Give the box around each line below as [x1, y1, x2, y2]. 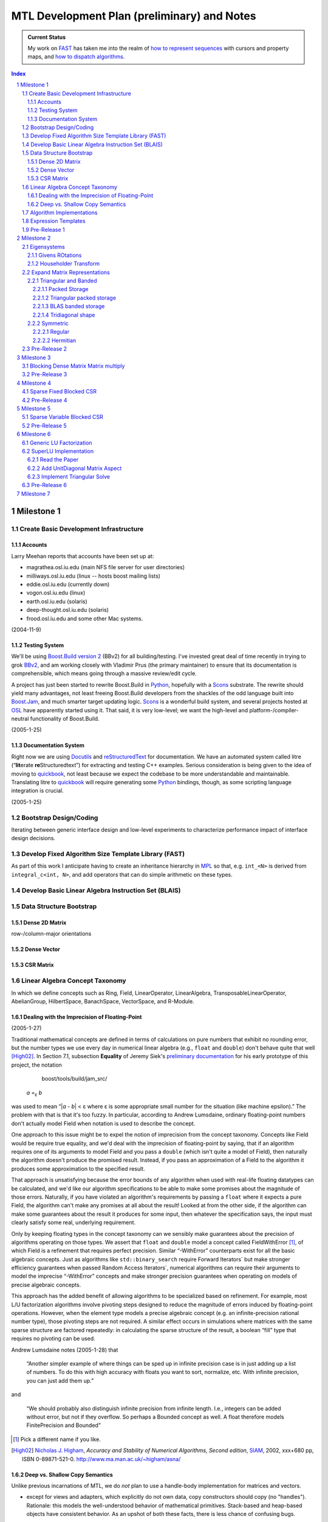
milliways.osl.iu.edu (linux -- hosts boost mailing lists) [26, 572, 161, 580]
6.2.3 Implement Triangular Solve [27, 473, 111, 480]
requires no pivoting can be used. [11, 1335, 95, 1342]
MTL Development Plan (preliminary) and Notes [11, 9, 256, 23]
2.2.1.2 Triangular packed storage [32, 294, 117, 301]
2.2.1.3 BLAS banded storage [32, 303, 105, 310]
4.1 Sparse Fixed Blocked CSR [22, 388, 97, 395]
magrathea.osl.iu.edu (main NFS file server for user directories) [26, 564, 185, 571]
